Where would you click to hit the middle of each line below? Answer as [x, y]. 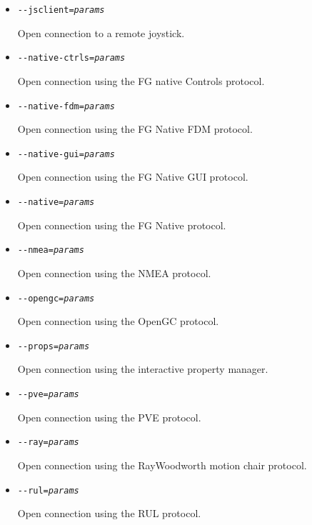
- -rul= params [48, 490]
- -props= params [54, 346]
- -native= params [56, 202]
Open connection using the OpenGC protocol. [118, 321]
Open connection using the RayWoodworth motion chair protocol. [162, 465]
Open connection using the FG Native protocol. [122, 225]
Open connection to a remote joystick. [101, 32]
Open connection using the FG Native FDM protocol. [135, 129]
